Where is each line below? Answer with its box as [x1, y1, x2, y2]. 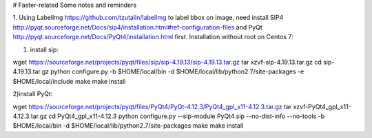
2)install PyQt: [12, 90, 53, 98]
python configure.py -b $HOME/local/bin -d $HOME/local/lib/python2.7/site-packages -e [50, 67, 304, 76]
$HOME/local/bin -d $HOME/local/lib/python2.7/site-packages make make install [12, 122, 244, 130]
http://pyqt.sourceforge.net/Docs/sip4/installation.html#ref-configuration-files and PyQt [12, 23, 263, 31]
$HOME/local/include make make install [12, 77, 126, 85]
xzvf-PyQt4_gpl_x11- [293, 102, 351, 111]
